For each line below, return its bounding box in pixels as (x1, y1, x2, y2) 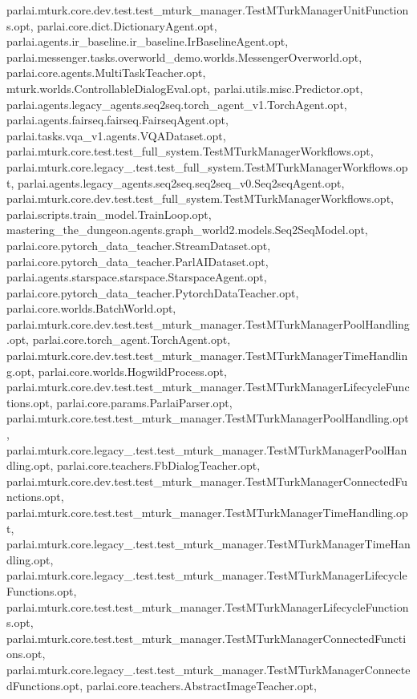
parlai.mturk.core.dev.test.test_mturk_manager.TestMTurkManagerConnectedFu (6, 472, 408, 489)
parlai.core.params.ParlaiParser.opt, (56, 394, 233, 410)
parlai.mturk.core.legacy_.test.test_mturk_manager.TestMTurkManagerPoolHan (6, 441, 407, 458)
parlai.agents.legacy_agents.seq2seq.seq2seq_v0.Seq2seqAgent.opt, (17, 174, 345, 191)
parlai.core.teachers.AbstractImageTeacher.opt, (86, 677, 317, 693)
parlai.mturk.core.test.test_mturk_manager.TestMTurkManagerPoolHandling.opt (6, 410, 409, 426)
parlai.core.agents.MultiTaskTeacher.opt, (6, 64, 206, 81)
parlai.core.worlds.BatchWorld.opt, (6, 300, 176, 317)
